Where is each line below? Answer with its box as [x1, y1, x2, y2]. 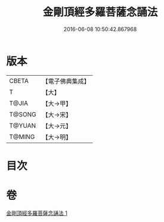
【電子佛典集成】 [42, 77, 91, 85]
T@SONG [9, 110, 37, 118]
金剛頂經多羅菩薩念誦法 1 [6, 209, 67, 217]
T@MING [9, 132, 35, 141]
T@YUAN [9, 121, 36, 129]
